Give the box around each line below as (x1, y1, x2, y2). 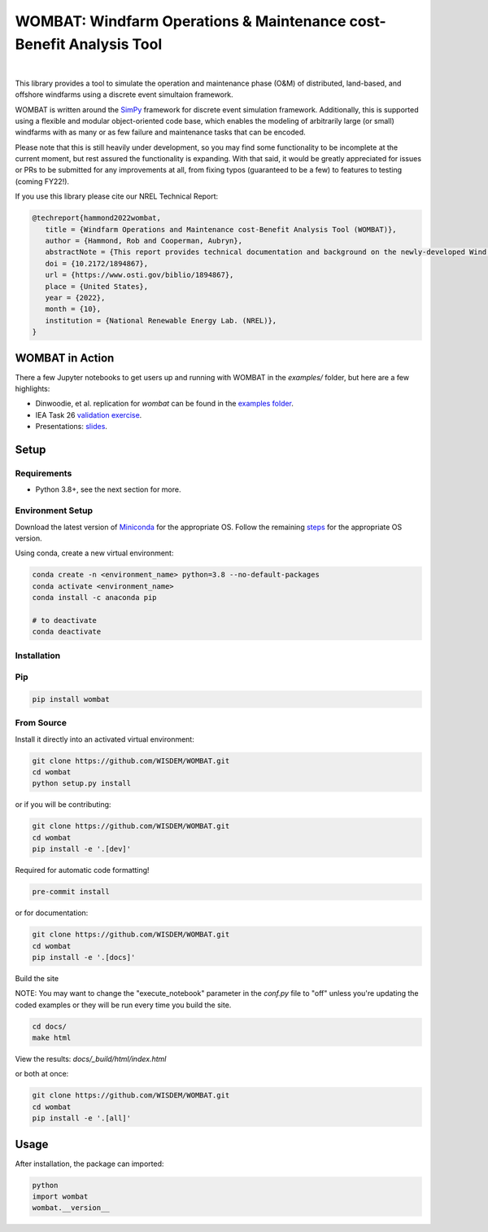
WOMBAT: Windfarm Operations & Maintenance (15, 12, 346, 30)
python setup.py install (32, 778, 132, 788)
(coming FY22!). (15, 176, 69, 186)
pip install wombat (32, 695, 110, 704)
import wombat (32, 1192, 89, 1201)
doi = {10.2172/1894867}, (45, 259, 149, 268)
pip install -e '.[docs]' (32, 953, 136, 962)
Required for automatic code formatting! (15, 866, 150, 875)
